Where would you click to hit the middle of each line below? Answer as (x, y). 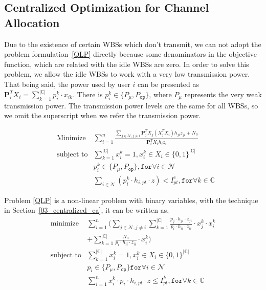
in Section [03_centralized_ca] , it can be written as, (87, 210)
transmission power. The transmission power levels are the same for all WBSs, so (131, 105)
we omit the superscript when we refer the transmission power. (103, 115)
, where (160, 94)
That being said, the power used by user (67, 84)
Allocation (32, 22)
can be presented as (168, 84)
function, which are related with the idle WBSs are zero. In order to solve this (127, 64)
